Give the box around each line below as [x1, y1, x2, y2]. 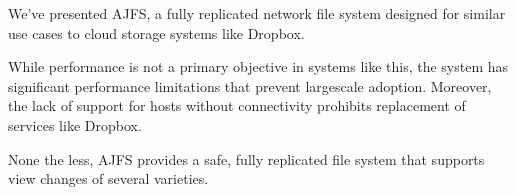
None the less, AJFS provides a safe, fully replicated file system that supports [8, 148, 485, 169]
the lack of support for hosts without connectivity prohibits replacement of [8, 95, 466, 116]
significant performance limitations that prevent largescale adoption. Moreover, [8, 75, 492, 96]
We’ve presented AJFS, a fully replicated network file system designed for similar [8, 3, 506, 23]
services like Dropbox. [8, 114, 142, 135]
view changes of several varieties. [8, 168, 209, 189]
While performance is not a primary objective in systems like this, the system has [8, 56, 509, 77]
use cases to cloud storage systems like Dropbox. [8, 22, 305, 43]
